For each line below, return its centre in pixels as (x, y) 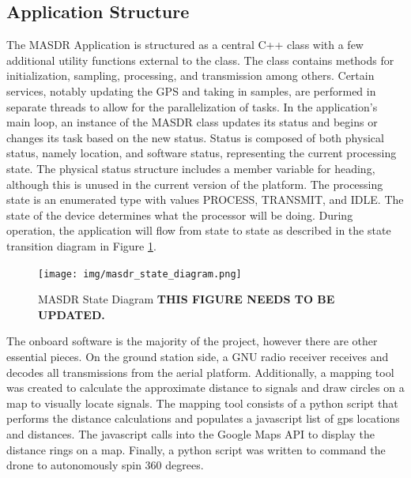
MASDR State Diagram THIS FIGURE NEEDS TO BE (187, 299)
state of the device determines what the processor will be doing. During (180, 215)
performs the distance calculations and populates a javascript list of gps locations (203, 418)
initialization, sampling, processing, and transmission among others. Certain (190, 75)
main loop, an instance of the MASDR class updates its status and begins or (192, 122)
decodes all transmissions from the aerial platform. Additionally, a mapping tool (200, 372)
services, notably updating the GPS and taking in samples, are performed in (191, 90)
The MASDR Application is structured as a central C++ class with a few (185, 45)
